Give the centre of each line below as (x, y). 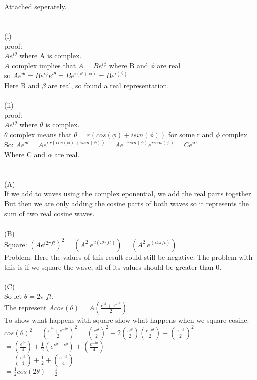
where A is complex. (51, 56)
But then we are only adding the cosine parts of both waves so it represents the (126, 204)
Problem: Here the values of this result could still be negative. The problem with (128, 256)
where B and (128, 65)
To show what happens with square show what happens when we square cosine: (127, 319)
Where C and (25, 154)
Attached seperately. (35, 6)
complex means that (41, 134)
